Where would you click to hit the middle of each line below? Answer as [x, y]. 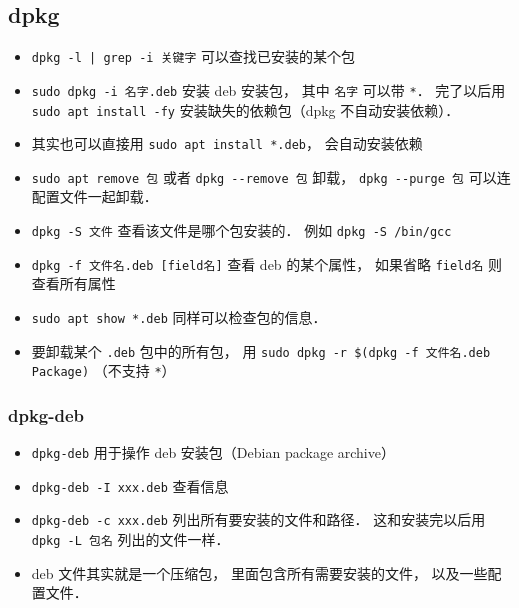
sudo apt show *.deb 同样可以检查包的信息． [179, 316]
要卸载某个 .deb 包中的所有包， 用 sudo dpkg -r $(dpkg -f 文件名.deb [261, 350]
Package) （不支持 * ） [103, 370]
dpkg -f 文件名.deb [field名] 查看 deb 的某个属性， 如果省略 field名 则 [266, 263]
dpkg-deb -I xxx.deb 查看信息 [130, 485]
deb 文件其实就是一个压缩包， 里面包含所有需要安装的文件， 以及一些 [259, 572]
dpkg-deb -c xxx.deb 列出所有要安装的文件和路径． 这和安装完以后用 [258, 519]
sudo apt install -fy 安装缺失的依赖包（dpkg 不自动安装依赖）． [245, 109]
